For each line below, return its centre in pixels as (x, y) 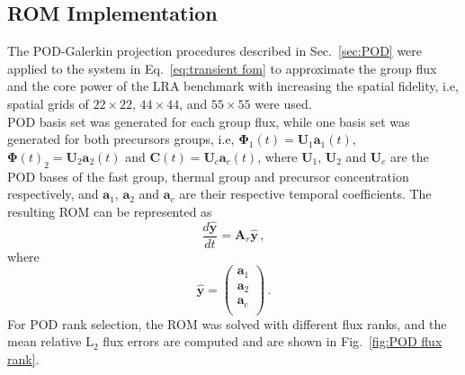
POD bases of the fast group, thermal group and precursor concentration (208, 176)
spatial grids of (48, 103)
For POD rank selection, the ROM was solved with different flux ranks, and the (227, 323)
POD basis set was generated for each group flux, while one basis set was (209, 121)
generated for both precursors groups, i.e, (121, 139)
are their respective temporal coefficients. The (305, 194)
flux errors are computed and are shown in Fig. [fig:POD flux (273, 341)
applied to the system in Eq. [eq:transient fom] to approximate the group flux (222, 68)
